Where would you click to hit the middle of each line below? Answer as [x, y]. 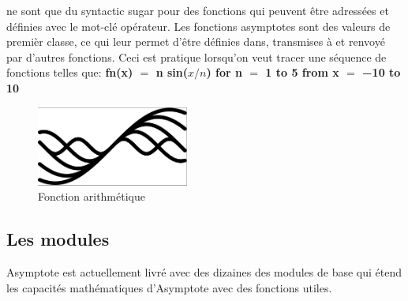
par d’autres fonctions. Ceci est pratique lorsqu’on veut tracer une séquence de [197, 56]
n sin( [172, 72]
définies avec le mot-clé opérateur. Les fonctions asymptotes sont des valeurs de [198, 26]
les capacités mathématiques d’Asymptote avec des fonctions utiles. [169, 287]
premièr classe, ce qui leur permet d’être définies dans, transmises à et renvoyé [196, 41]
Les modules [58, 239]
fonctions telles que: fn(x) [70, 72]
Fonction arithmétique [92, 196]
